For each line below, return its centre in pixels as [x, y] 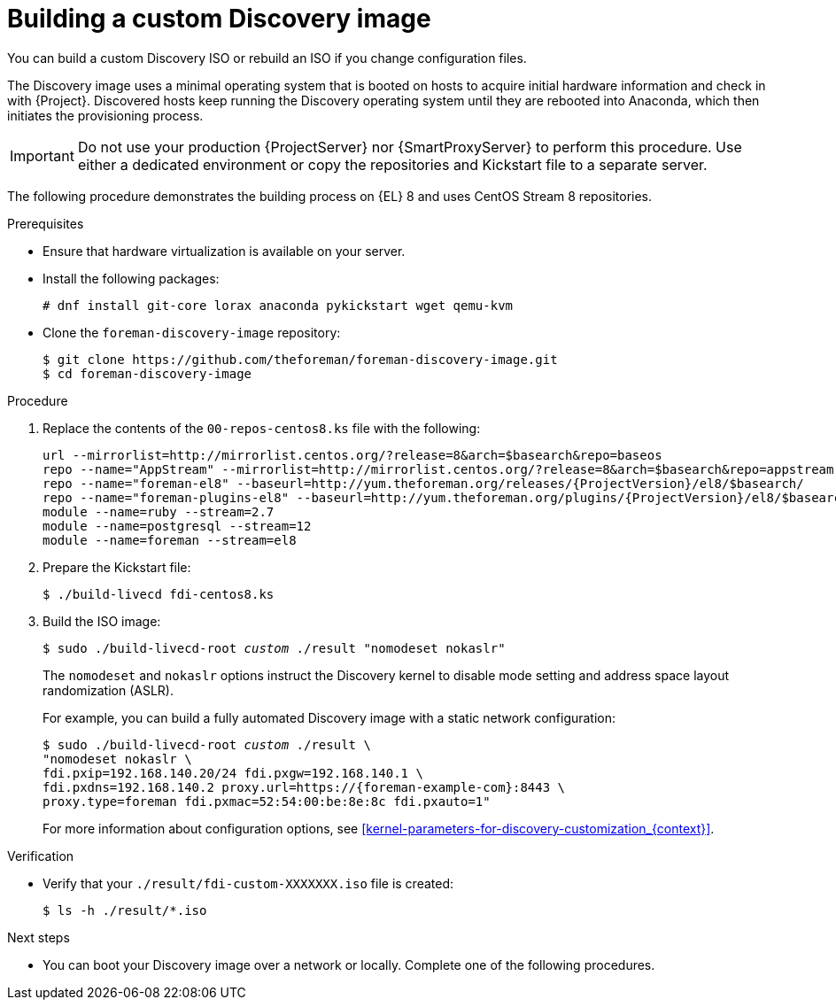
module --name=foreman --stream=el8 [170, 540]
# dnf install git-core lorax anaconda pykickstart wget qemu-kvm [278, 305]
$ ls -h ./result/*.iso [125, 910]
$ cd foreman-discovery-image [147, 373]
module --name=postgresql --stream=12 [177, 526]
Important [42, 155]
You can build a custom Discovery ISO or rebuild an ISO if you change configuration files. [267, 58]
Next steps [39, 937]
